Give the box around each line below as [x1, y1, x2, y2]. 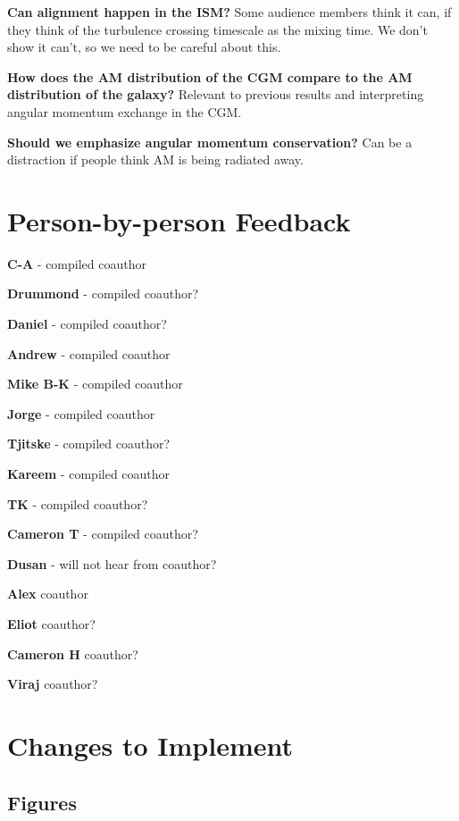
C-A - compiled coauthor [7, 254, 146, 272]
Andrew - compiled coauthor [7, 344, 171, 363]
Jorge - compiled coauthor [7, 404, 155, 423]
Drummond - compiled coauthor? [7, 284, 199, 303]
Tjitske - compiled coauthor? [7, 434, 171, 453]
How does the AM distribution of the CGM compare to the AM [7, 67, 413, 86]
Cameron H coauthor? [7, 644, 138, 663]
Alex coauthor [7, 584, 88, 603]
